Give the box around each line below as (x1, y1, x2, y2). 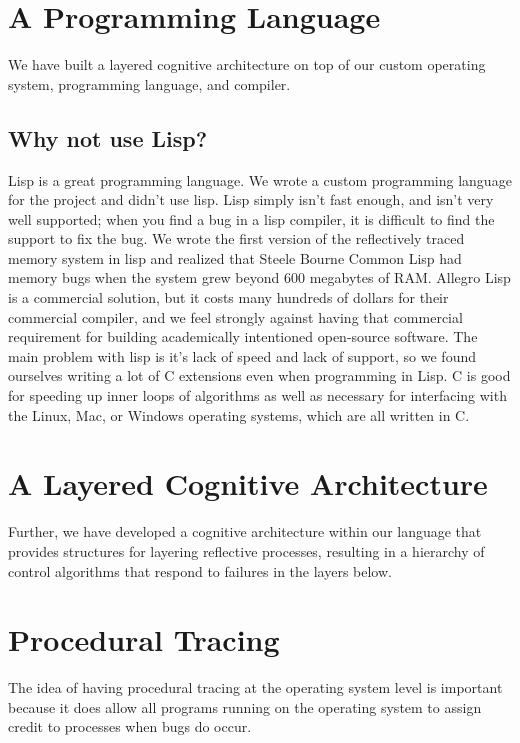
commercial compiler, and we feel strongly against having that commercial (8, 306, 463, 327)
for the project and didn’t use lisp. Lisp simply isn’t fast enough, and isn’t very (8, 189, 494, 210)
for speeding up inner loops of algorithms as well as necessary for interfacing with (8, 385, 507, 406)
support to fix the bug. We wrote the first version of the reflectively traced (8, 228, 465, 249)
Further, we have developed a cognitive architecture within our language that (8, 521, 482, 542)
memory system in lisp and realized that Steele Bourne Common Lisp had (8, 247, 462, 268)
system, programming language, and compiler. (8, 73, 291, 94)
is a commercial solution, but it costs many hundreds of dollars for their (8, 287, 449, 308)
